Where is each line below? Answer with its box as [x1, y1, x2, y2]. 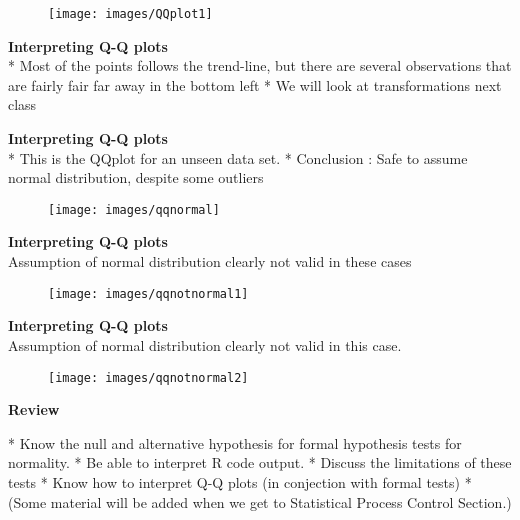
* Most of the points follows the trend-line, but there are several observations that [8, 55, 512, 76]
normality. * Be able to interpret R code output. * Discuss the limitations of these [8, 452, 512, 473]
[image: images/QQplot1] [48, 7, 213, 21]
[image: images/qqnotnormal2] [48, 370, 249, 385]
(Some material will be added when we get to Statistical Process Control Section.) [8, 491, 512, 512]
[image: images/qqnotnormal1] [48, 286, 249, 301]
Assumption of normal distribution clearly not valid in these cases [8, 251, 412, 272]
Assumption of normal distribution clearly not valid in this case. [8, 334, 402, 355]
